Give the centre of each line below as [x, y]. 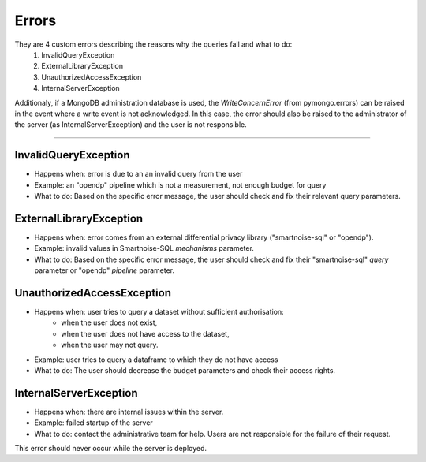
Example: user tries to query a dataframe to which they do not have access [156, 360]
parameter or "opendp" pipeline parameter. [105, 270]
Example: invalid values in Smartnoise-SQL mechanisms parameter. [144, 248]
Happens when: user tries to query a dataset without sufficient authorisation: [159, 311]
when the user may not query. [110, 345]
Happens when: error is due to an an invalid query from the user [138, 174]
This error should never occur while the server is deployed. [111, 448]
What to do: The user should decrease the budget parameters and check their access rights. [185, 370]
